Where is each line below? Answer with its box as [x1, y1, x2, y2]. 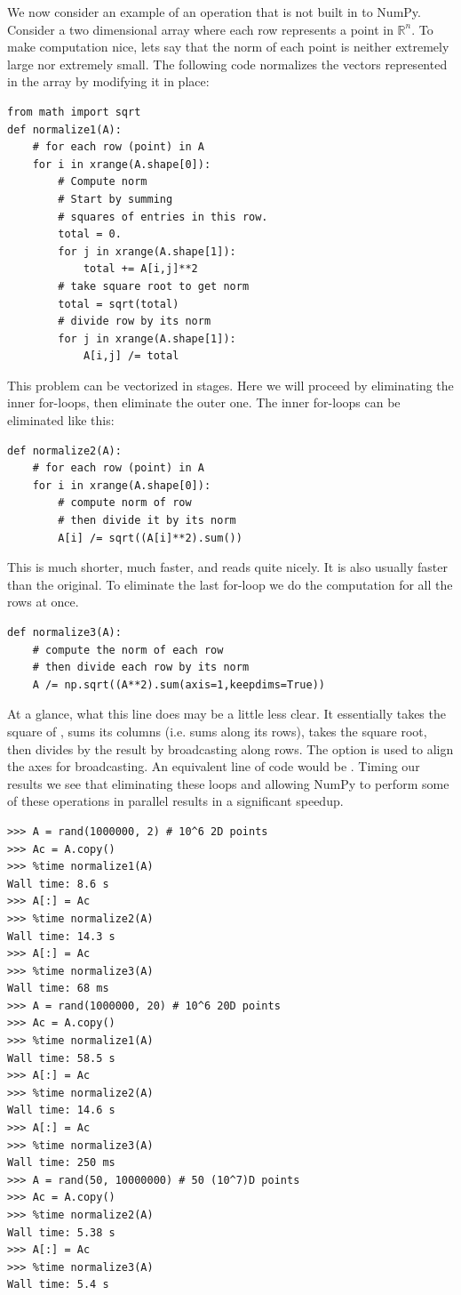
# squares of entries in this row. [58, 210, 268, 223]
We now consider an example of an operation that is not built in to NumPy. [7, 3, 421, 20]
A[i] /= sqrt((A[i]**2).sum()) [58, 531, 242, 544]
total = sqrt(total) [58, 297, 179, 310]
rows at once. [7, 592, 79, 611]
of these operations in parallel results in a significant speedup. [7, 792, 344, 810]
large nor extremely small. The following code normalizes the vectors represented [7, 54, 448, 73]
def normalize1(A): [7, 123, 122, 136]
